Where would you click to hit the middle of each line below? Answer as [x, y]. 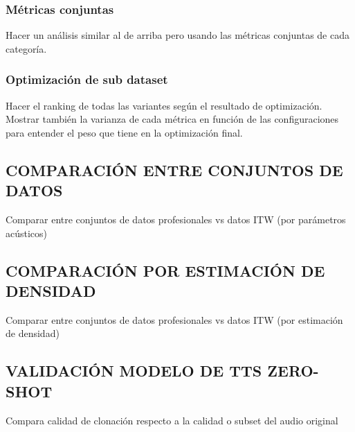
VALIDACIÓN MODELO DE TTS [134, 371]
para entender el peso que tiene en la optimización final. [124, 132]
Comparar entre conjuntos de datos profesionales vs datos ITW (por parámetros [176, 219]
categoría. [26, 48]
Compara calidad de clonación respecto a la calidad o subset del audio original [172, 420]
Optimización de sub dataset [87, 79]
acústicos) [27, 233]
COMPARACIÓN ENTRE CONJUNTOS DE [174, 170]
